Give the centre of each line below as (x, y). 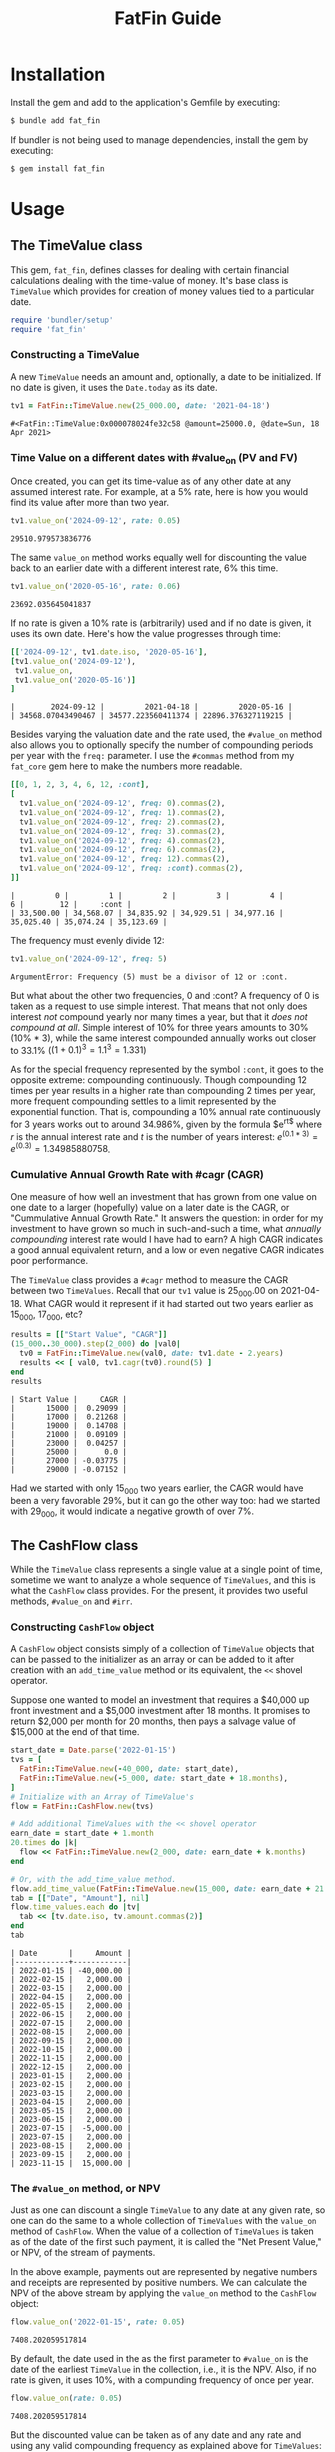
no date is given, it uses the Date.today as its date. (114, 387)
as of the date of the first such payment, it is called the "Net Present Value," (166, 2242)
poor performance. (49, 1260)
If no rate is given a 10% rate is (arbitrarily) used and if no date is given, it (161, 623)
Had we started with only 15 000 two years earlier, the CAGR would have (157, 1489)
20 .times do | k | (44, 1843)
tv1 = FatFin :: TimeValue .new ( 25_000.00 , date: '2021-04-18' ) (140, 405)
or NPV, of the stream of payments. (83, 2253)
